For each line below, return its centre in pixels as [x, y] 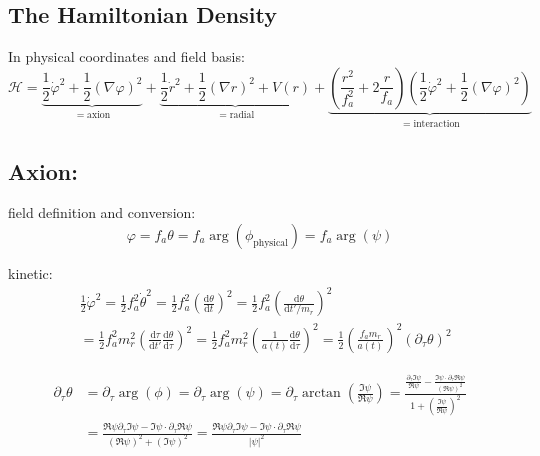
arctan [321, 393]
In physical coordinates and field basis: [126, 56]
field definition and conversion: [102, 212]
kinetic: [30, 273]
